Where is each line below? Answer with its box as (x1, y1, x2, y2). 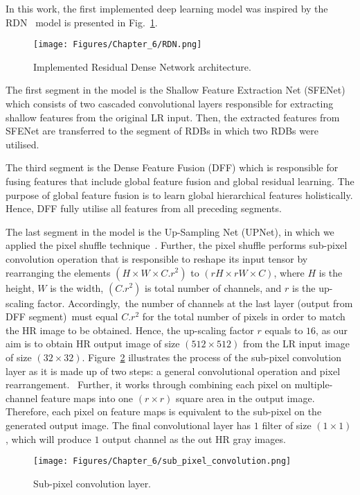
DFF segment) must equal (6, 309, 118, 324)
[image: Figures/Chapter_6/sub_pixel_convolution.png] (33, 456, 291, 467)
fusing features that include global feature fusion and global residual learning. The (6, 174, 354, 188)
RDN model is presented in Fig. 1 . (6, 15, 158, 29)
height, (6, 280, 35, 295)
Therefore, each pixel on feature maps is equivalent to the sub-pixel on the (6, 404, 322, 419)
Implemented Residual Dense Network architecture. (33, 59, 251, 73)
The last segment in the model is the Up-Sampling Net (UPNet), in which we (6, 224, 334, 238)
